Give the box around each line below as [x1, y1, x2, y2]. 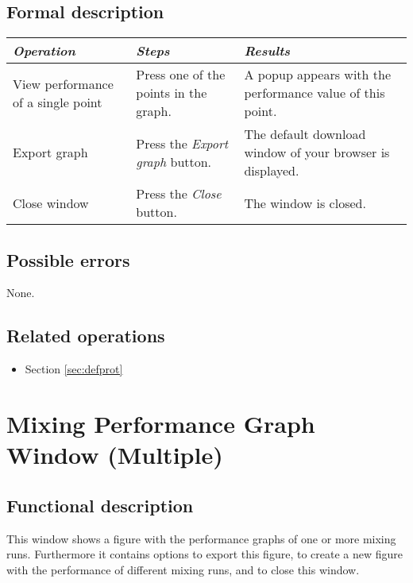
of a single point [13, 92, 102, 111]
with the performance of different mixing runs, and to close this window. [6, 561, 360, 577]
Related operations [6, 323, 165, 348]
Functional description [6, 492, 194, 517]
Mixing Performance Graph [6, 407, 315, 439]
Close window [13, 193, 89, 212]
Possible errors [6, 247, 130, 272]
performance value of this [244, 83, 385, 102]
